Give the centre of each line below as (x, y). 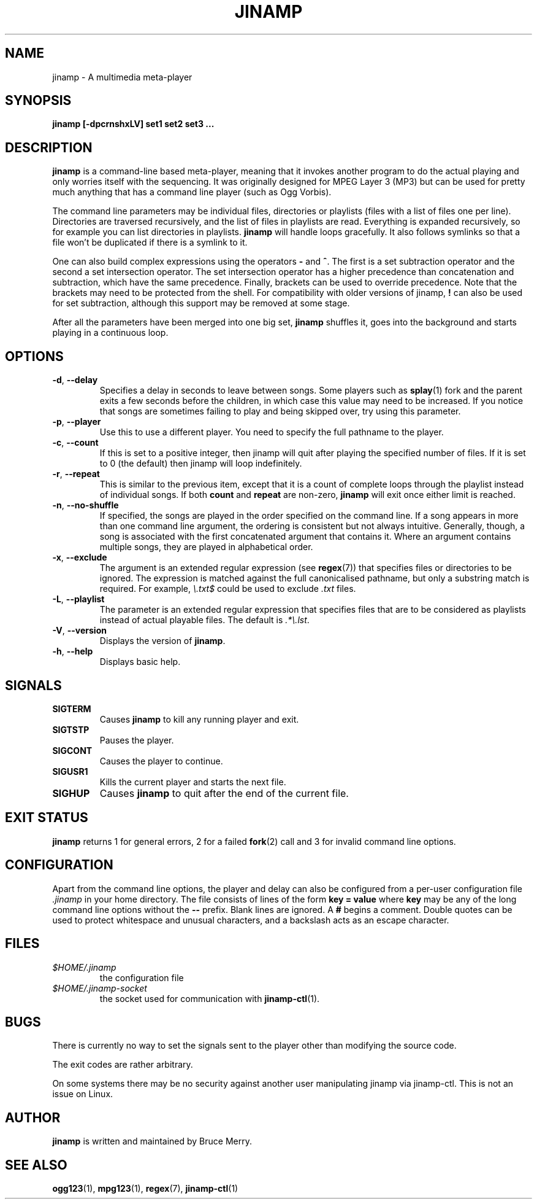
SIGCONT (72, 750)
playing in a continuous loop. (110, 333)
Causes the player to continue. (161, 761)
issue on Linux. (83, 1094)
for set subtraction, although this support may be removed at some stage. (201, 303)
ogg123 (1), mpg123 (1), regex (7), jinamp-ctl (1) (145, 1189)
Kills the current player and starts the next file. (193, 782)
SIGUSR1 (70, 771)
